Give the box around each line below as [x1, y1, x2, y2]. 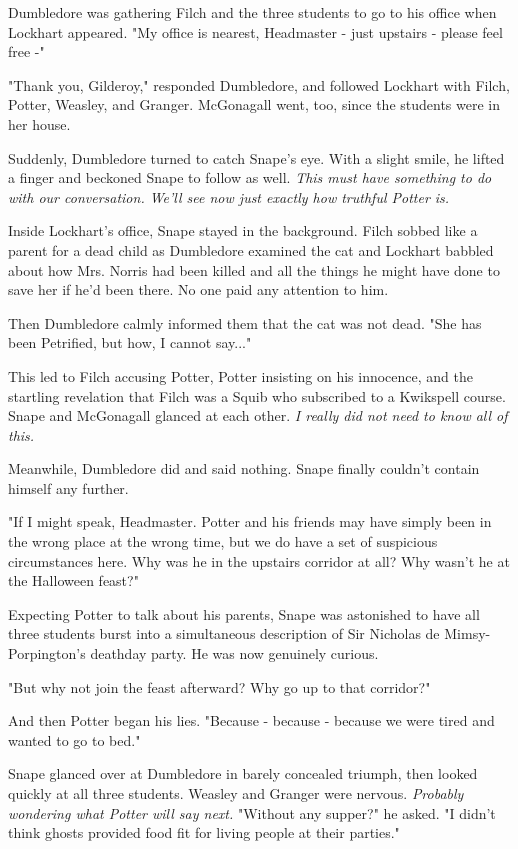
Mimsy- [444, 623, 491, 644]
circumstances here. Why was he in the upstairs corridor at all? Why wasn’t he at [8, 550, 510, 571]
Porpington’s [8, 643, 86, 664]
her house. [8, 113, 71, 134]
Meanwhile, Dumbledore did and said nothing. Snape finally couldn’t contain [8, 458, 480, 479]
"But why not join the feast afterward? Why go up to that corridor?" [8, 676, 431, 697]
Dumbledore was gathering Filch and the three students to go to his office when [8, 2, 497, 22]
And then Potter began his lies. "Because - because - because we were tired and [8, 710, 495, 731]
